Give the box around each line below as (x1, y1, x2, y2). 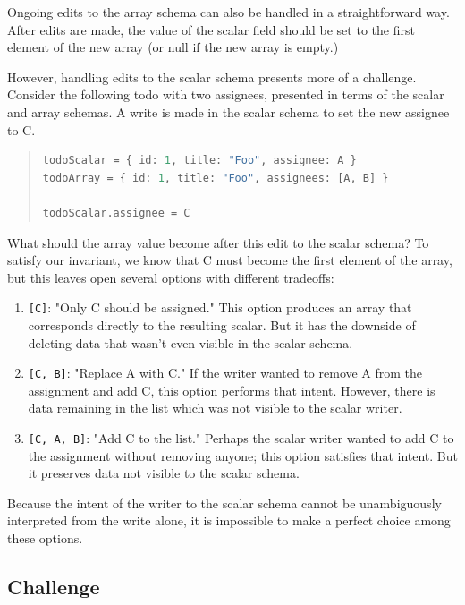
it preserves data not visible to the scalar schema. (28, 464, 300, 482)
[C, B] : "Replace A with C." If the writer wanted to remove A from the (28, 363, 423, 382)
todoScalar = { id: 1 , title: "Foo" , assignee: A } (42, 154, 357, 167)
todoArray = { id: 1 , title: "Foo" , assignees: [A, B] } (42, 171, 389, 184)
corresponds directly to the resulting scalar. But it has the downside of (28, 315, 416, 334)
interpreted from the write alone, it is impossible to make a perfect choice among (7, 511, 451, 530)
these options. (7, 529, 83, 548)
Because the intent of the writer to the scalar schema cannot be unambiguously (7, 493, 442, 512)
